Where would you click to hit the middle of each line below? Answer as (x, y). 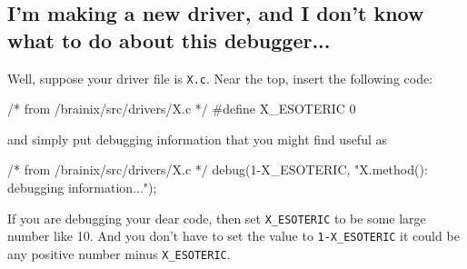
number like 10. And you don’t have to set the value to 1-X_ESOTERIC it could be (233, 236)
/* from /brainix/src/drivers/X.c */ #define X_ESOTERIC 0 (182, 109)
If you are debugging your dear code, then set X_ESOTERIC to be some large (217, 218)
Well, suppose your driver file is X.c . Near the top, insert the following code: (220, 78)
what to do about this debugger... (169, 40)
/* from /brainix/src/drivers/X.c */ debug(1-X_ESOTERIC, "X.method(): (218, 169)
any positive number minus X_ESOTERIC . (119, 253)
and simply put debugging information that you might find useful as (198, 139)
